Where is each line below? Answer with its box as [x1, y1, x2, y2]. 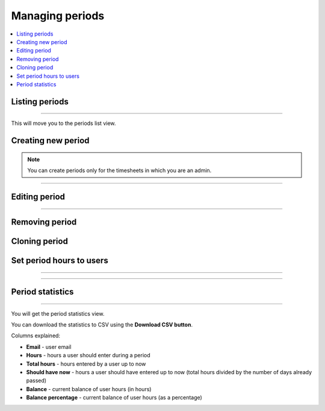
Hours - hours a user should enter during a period [26, 352, 150, 359]
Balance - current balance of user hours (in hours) [26, 385, 152, 392]
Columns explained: [11, 332, 60, 339]
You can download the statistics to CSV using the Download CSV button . [11, 320, 193, 328]
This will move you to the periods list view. [11, 119, 116, 127]
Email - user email [26, 343, 72, 350]
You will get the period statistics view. [11, 310, 105, 317]
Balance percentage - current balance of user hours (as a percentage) [26, 394, 203, 401]
